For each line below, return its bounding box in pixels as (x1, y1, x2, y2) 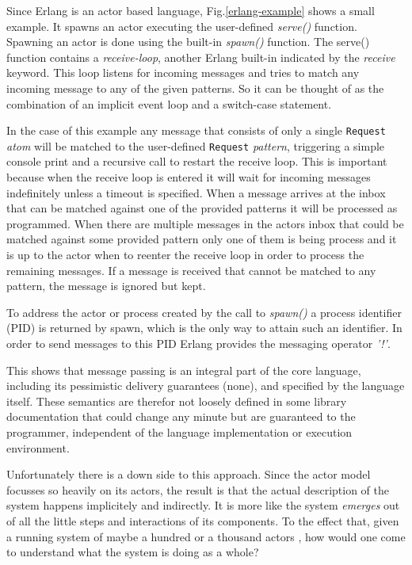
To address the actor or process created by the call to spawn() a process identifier (6, 303, 402, 320)
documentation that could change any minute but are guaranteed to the (6, 408, 356, 425)
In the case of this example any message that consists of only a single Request (6, 122, 386, 139)
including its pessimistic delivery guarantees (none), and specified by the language (6, 377, 405, 394)
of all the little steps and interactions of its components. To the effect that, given (6, 512, 399, 529)
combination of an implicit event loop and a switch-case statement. (6, 95, 332, 112)
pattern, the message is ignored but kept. (6, 277, 206, 294)
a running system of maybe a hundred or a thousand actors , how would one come (6, 528, 406, 544)
